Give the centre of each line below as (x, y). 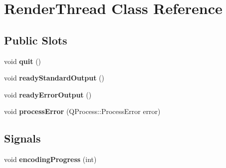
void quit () (23, 61)
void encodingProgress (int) (50, 159)
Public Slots (36, 40)
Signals (22, 138)
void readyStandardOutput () (54, 78)
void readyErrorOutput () (48, 94)
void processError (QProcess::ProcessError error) (82, 111)
